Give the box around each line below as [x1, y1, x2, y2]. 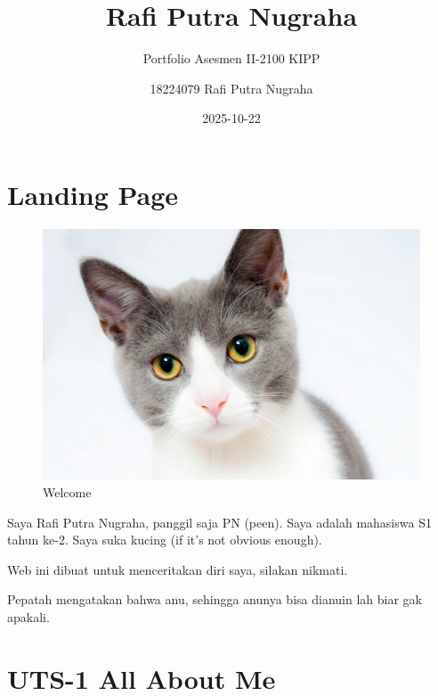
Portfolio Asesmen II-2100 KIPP [142, 49, 320, 68]
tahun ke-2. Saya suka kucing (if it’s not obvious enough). [7, 530, 322, 549]
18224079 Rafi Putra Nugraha [150, 78, 313, 97]
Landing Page [7, 176, 179, 212]
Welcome [43, 483, 92, 501]
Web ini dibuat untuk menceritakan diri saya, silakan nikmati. [7, 560, 348, 578]
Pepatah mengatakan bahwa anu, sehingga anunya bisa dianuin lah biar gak [7, 590, 422, 609]
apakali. [7, 607, 50, 626]
